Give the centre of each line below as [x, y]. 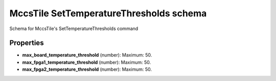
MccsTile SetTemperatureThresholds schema [108, 13]
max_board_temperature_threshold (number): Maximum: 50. [87, 55]
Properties [27, 43]
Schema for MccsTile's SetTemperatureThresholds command [74, 29]
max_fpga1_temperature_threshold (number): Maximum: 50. [86, 62]
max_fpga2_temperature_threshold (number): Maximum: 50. [87, 69]
